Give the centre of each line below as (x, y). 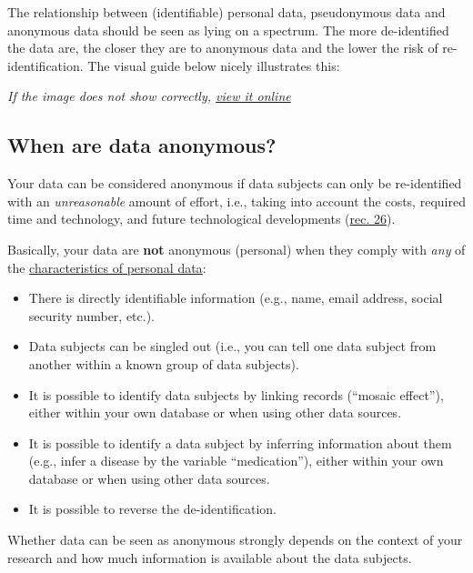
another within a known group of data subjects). (164, 363)
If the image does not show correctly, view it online (149, 96)
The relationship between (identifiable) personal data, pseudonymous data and (226, 12)
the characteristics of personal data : (107, 267)
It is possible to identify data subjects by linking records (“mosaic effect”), (236, 394)
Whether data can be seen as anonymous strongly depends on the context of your (235, 540)
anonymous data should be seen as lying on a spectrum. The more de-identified (228, 30)
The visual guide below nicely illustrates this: (214, 65)
